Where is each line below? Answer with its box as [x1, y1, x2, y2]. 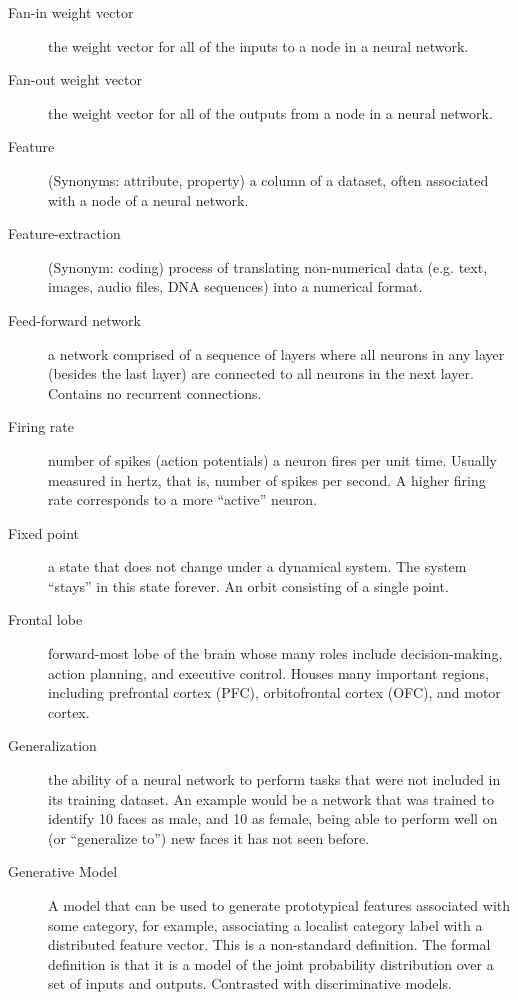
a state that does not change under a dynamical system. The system [48, 556, 467, 577]
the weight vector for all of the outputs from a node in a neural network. [48, 102, 493, 123]
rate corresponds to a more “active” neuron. [48, 489, 318, 510]
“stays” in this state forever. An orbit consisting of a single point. [48, 575, 449, 596]
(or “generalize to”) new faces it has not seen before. [48, 827, 370, 848]
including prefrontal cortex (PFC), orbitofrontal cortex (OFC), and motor [48, 682, 501, 703]
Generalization [8, 735, 97, 756]
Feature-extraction [8, 223, 121, 244]
